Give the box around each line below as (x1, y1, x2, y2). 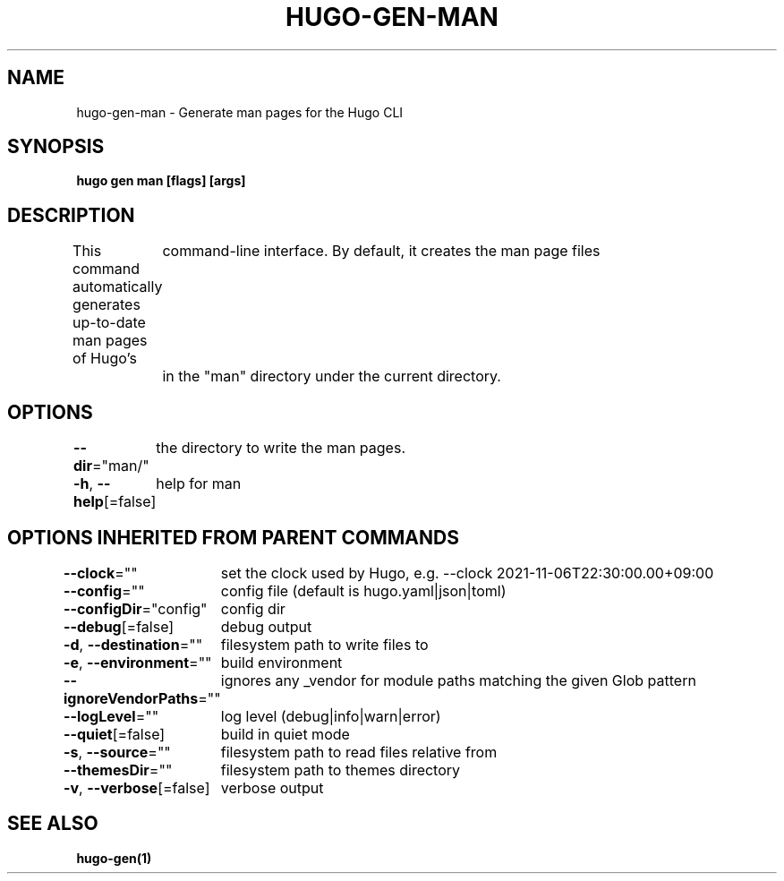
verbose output (220, 778, 324, 797)
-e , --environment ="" (63, 653, 212, 671)
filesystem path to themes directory (220, 760, 461, 779)
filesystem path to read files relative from (220, 742, 498, 761)
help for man (156, 475, 242, 493)
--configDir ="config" (63, 599, 208, 618)
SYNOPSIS (7, 135, 105, 158)
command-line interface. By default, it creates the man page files (162, 242, 601, 261)
